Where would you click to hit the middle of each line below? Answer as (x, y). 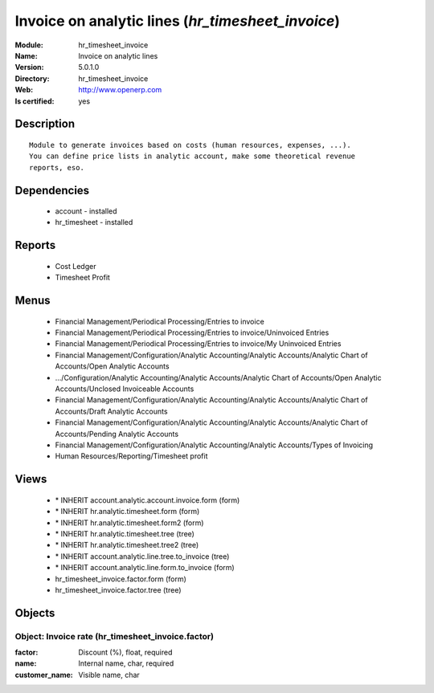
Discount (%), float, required (125, 652)
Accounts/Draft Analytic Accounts (111, 411)
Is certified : (35, 101)
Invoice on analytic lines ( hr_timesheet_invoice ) (178, 21)
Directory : (32, 78)
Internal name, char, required (126, 663)
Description (45, 124)
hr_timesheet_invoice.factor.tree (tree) (118, 589)
